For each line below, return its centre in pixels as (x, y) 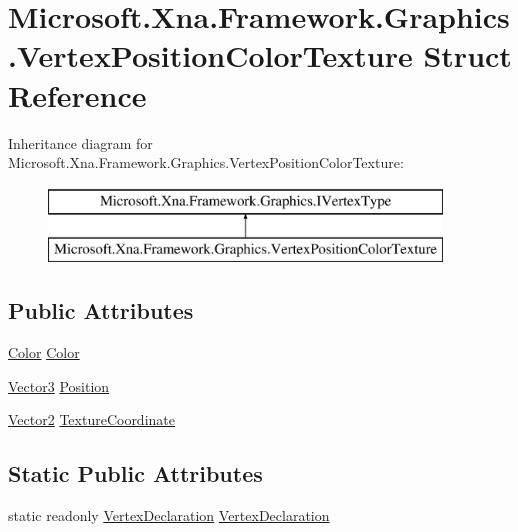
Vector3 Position (59, 385)
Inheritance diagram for (80, 142)
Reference (77, 94)
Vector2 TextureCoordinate (91, 419)
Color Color (44, 352)
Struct (467, 55)
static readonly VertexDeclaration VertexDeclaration (169, 515)
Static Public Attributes (135, 473)
